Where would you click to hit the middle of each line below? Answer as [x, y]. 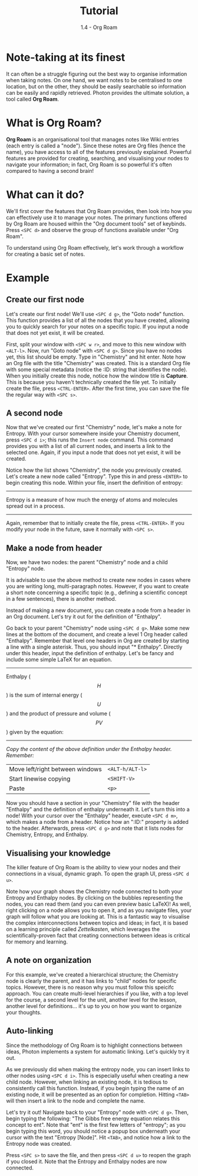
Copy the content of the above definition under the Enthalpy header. [89, 749]
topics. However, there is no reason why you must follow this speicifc [90, 987]
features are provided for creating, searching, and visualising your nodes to [98, 158]
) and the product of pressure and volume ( [58, 714]
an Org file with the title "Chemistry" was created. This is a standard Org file [98, 363]
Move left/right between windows [55, 769]
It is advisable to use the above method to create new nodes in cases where [98, 580]
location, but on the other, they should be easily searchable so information [96, 86]
